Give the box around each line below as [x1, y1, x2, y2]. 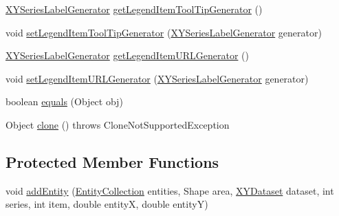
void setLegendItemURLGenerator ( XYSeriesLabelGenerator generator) [6, 71, 309, 85]
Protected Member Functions [6, 151, 219, 172]
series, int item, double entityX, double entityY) [6, 197, 208, 211]
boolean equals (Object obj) [6, 94, 123, 109]
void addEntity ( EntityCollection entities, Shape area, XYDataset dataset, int [6, 183, 334, 197]
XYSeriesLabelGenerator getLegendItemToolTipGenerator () [6, 2, 263, 16]
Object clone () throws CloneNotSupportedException [6, 117, 230, 131]
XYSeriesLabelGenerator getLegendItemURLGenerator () [6, 48, 249, 63]
